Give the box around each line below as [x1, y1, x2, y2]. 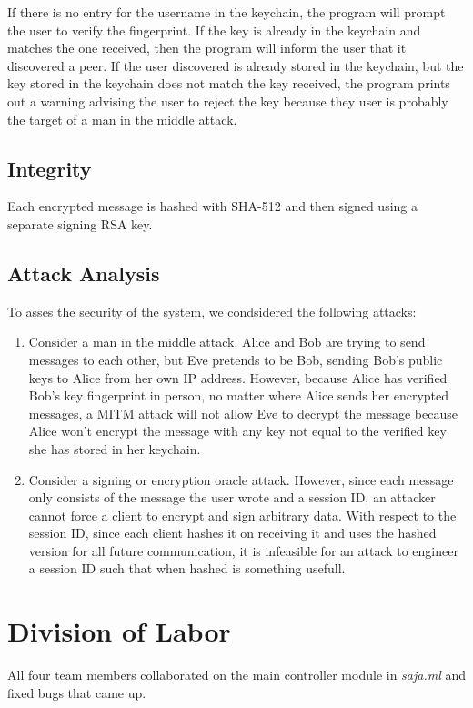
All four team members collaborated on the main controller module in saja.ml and [7, 665, 467, 684]
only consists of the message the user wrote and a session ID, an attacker [28, 488, 436, 507]
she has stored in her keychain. [28, 439, 201, 458]
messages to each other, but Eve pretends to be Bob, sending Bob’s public [28, 349, 443, 369]
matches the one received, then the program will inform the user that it [7, 38, 407, 57]
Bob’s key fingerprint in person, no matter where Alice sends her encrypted [28, 386, 449, 405]
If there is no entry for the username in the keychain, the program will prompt [7, 3, 446, 21]
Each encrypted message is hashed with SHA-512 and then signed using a [7, 197, 418, 216]
